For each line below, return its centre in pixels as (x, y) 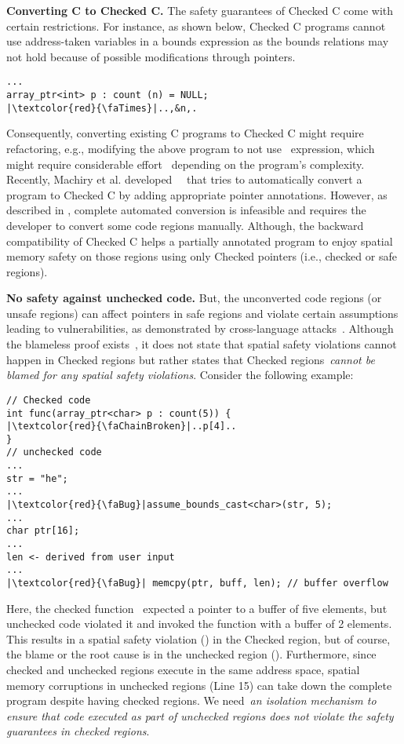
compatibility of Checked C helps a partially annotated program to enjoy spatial (200, 241)
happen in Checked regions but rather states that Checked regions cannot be (191, 359)
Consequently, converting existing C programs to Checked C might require (185, 133)
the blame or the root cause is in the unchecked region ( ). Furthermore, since (191, 654)
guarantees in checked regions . (78, 731)
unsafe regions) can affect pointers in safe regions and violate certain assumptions (202, 313)
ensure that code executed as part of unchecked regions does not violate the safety (200, 715)
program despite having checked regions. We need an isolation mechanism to (191, 700)
